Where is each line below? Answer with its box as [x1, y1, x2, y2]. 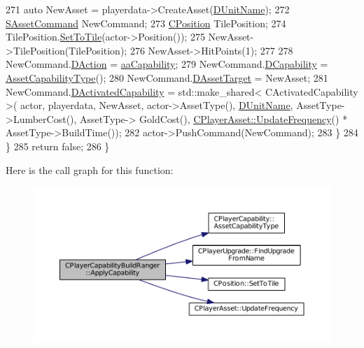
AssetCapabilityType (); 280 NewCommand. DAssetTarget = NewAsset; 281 [6, 70, 328, 85]
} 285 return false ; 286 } [6, 138, 110, 153]
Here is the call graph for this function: [6, 162, 174, 177]
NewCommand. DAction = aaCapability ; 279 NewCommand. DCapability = [6, 57, 328, 71]
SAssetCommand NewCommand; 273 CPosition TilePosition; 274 [6, 15, 286, 30]
